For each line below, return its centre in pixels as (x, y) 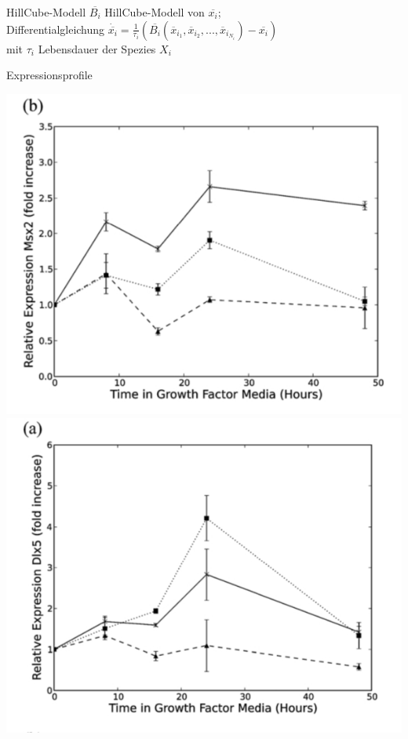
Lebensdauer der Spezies (97, 48)
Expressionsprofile (49, 75)
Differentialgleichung (56, 29)
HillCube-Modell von (155, 12)
